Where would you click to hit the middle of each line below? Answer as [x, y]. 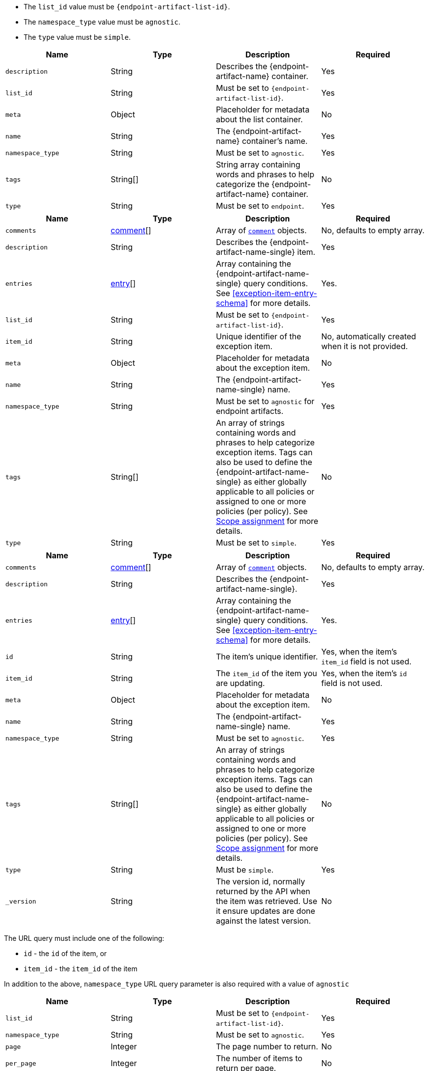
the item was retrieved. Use [267, 901]
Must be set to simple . [256, 543]
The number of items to [259, 1058]
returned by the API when [263, 891]
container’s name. [275, 141]
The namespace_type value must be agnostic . [102, 22]
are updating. [241, 683]
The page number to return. [267, 1046]
